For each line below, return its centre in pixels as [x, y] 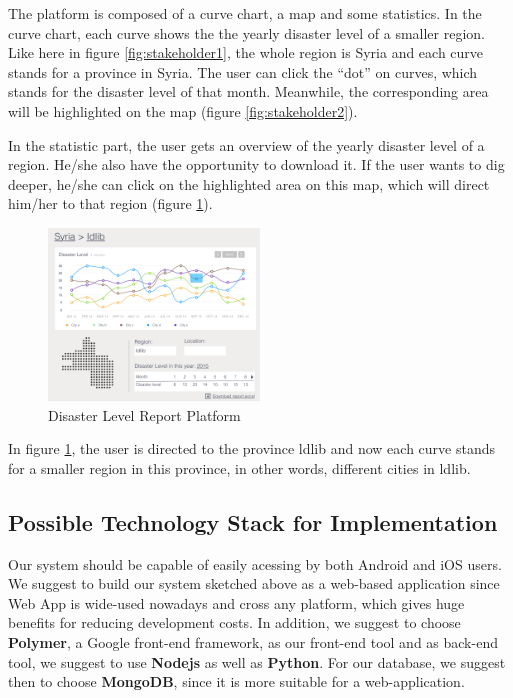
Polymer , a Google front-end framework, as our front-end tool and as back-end [253, 641]
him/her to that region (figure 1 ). [110, 203]
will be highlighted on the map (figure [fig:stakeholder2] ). [183, 110]
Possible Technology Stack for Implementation [253, 521]
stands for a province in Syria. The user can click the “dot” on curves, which [243, 71]
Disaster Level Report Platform [144, 414]
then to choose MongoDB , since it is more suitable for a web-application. [236, 681]
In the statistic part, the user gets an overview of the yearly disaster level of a [246, 144]
